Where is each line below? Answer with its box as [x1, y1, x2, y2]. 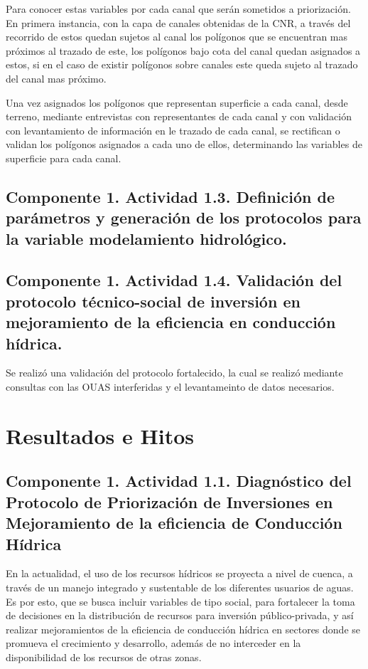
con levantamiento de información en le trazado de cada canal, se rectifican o [6, 122, 340, 137]
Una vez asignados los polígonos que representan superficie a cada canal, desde [6, 95, 348, 110]
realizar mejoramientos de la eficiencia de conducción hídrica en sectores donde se [6, 621, 360, 636]
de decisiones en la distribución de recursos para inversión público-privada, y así [6, 608, 354, 623]
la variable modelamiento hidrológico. [6, 227, 287, 249]
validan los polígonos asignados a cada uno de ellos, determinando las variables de [6, 137, 362, 152]
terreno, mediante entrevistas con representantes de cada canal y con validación [6, 109, 352, 124]
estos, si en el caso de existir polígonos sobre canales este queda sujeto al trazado [6, 57, 358, 72]
